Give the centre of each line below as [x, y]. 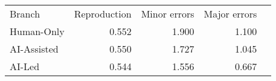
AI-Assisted [34, 49]
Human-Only [37, 31]
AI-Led [25, 66]
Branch [25, 14]
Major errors [230, 14]
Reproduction [103, 14]
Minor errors [168, 14]
